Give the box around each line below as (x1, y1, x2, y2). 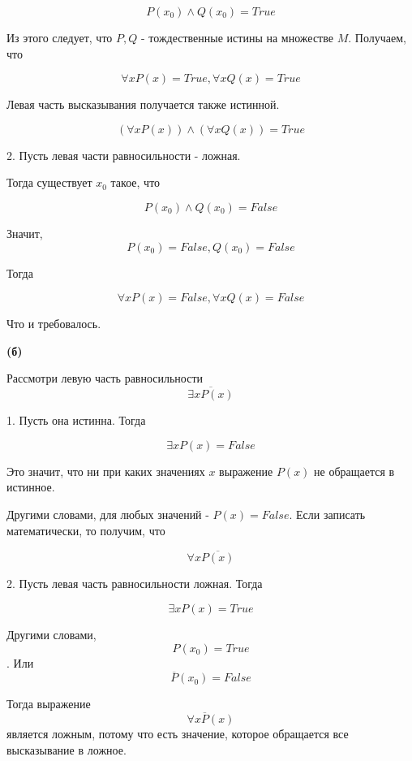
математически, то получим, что (6, 521, 165, 538)
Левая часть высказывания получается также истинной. (6, 96, 280, 113)
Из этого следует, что (6, 29, 113, 45)
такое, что (110, 174, 161, 191)
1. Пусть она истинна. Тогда (6, 412, 146, 429)
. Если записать (289, 505, 366, 522)
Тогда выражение (6, 695, 91, 712)
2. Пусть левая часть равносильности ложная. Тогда (6, 575, 263, 592)
